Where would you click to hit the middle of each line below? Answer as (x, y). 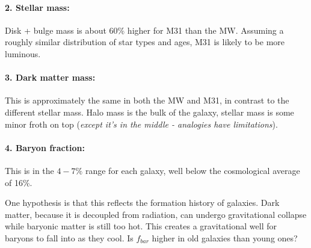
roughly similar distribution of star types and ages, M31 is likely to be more (145, 42)
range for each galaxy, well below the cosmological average (192, 170)
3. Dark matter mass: (50, 77)
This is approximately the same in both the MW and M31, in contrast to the (147, 100)
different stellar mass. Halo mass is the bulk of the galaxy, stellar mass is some (149, 112)
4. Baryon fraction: (45, 147)
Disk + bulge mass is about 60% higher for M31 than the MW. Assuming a (144, 30)
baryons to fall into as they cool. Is (69, 237)
